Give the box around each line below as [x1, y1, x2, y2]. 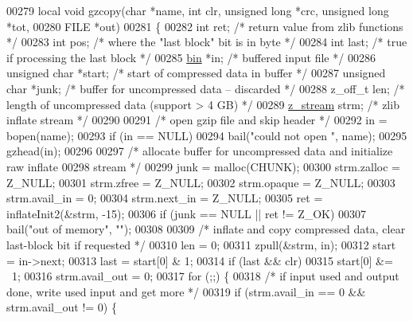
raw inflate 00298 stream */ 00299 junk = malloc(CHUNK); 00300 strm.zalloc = [6, 158, 400, 174]
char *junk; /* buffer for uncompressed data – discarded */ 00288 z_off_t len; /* [6, 80, 405, 96]
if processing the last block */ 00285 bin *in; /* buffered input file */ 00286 [6, 49, 376, 65]
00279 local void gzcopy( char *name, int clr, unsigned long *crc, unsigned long [6, 2, 389, 18]
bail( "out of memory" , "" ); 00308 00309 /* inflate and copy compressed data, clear [6, 221, 406, 237]
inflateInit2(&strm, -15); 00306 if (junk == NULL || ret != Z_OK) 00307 [6, 205, 367, 221]
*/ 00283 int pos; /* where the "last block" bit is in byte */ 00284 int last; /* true [6, 33, 407, 50]
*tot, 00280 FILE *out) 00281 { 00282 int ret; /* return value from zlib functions [6, 18, 403, 34]
